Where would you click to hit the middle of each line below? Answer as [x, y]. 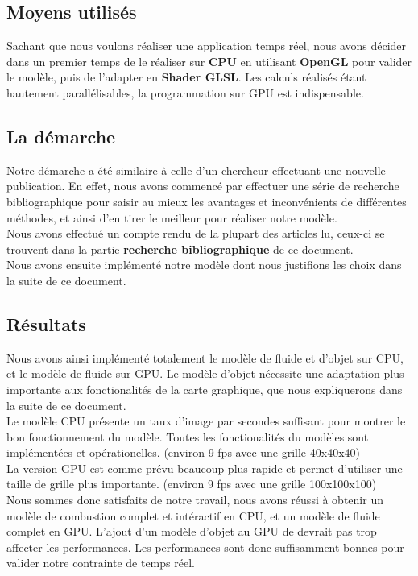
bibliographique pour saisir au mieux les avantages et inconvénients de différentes [207, 201]
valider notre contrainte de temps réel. [101, 563]
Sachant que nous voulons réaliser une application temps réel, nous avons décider [207, 46]
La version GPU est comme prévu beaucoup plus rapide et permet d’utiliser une [205, 468]
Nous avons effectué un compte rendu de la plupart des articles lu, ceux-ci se [196, 233]
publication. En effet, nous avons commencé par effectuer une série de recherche [203, 186]
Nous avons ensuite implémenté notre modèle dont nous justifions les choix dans [204, 265]
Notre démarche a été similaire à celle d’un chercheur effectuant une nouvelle [196, 170]
